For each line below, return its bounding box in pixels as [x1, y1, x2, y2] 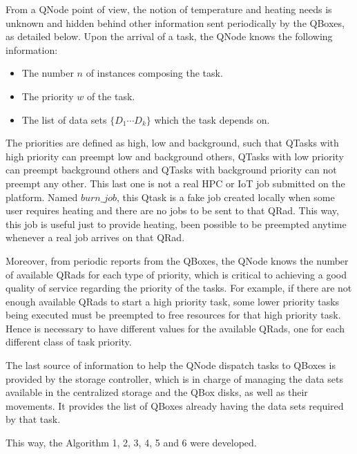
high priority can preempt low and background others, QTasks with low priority [6, 149, 344, 163]
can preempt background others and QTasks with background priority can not [6, 162, 337, 177]
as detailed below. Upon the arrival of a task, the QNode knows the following [6, 29, 333, 44]
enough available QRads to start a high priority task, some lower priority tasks [6, 294, 340, 308]
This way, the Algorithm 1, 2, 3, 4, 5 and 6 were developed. [6, 435, 257, 450]
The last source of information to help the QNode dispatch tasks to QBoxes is [6, 358, 336, 372]
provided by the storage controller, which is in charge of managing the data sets [6, 371, 343, 386]
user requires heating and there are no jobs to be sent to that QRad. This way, [6, 203, 339, 218]
